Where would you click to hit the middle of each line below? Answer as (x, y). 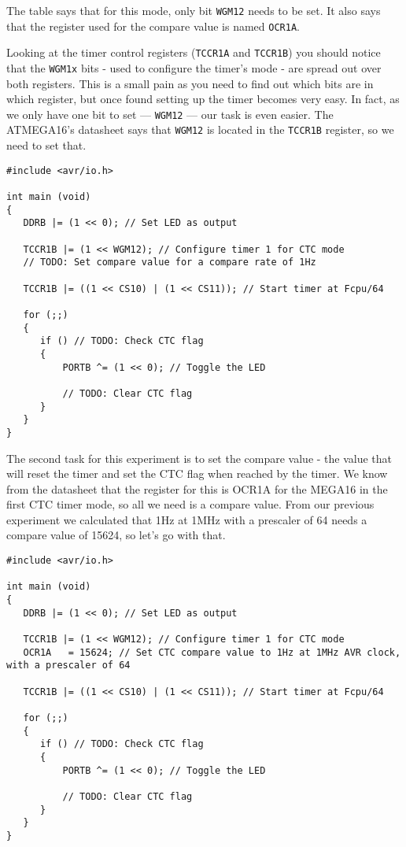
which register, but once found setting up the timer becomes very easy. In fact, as (203, 99)
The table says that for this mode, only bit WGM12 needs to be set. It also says (194, 10)
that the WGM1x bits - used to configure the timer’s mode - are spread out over (194, 67)
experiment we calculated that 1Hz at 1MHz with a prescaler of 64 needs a (187, 519)
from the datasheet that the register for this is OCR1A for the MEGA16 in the (197, 488)
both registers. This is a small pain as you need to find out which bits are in (190, 83)
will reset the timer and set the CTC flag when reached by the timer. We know (197, 473)
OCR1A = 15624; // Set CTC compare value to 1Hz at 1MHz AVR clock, (212, 652)
